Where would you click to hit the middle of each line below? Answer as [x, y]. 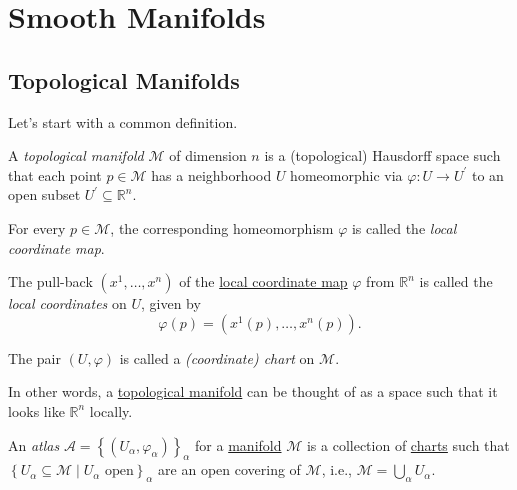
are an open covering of [229, 469]
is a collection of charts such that [408, 444]
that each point [55, 174]
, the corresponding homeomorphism [222, 227]
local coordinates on [67, 303]
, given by [170, 303]
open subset [44, 194]
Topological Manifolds [124, 79]
